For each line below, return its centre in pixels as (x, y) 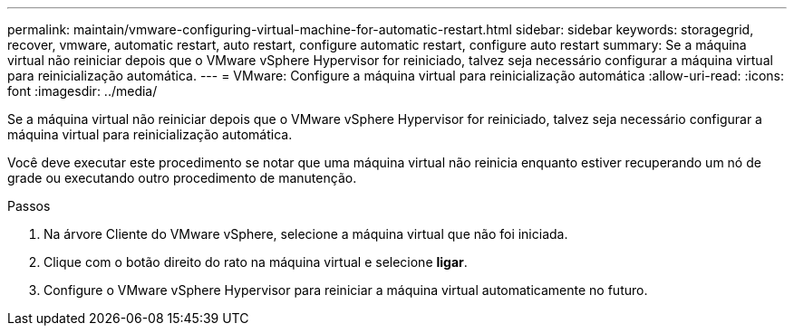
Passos (29, 206)
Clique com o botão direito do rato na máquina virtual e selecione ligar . (256, 262)
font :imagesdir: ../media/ (82, 91)
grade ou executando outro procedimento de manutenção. (182, 178)
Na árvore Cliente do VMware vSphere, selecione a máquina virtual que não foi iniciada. (306, 234)
